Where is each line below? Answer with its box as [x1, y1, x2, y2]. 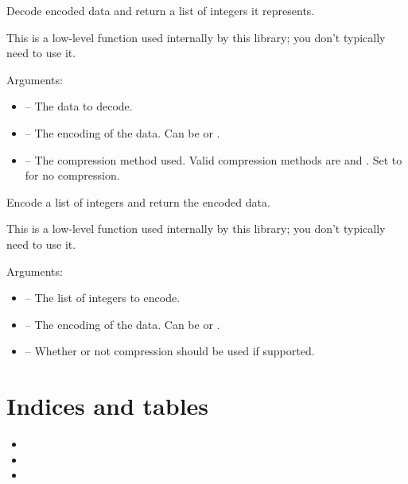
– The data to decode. [25, 98, 133, 114]
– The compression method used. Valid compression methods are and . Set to [25, 151, 402, 168]
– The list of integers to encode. [25, 289, 181, 306]
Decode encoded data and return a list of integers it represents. [6, 2, 315, 18]
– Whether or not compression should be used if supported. [25, 343, 315, 359]
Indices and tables [6, 389, 209, 422]
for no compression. [25, 167, 120, 184]
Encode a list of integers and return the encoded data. [6, 193, 270, 210]
